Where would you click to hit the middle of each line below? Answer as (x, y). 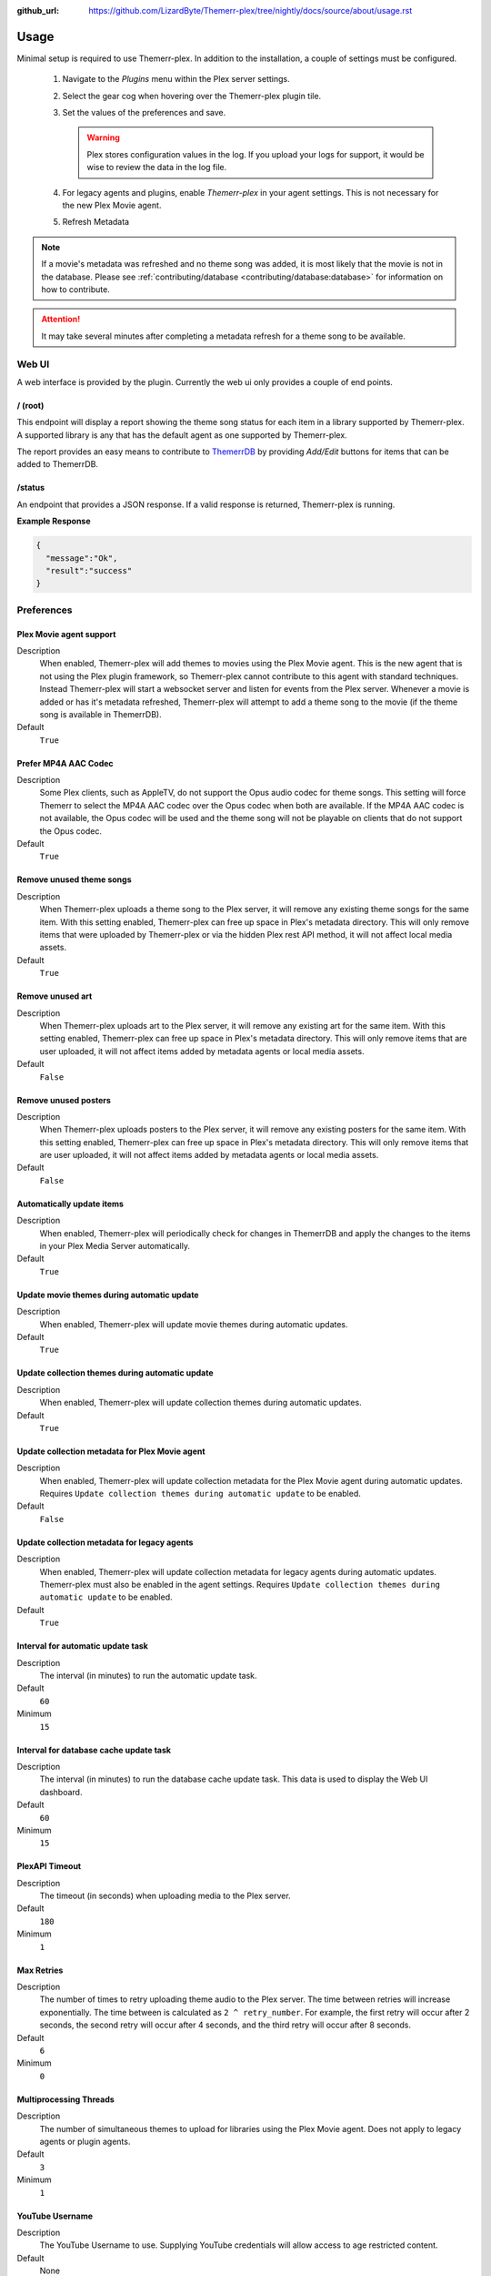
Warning (103, 137)
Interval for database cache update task (94, 1750)
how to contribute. (76, 289)
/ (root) (30, 405)
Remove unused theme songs (74, 879)
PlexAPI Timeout (49, 1866)
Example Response (54, 521)
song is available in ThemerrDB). (101, 714)
